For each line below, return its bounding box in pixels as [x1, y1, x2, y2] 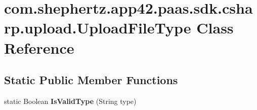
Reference [4, 37, 74, 58]
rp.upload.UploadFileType [4, 17, 191, 38]
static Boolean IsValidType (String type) [4, 95, 137, 106]
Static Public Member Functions [4, 72, 178, 88]
